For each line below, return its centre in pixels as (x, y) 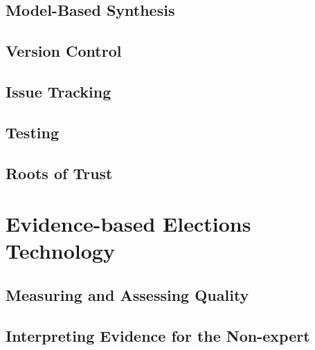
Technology (60, 251)
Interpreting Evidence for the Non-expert (158, 335)
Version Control (64, 51)
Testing (32, 132)
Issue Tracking (58, 91)
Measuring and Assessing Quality (127, 294)
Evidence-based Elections (128, 224)
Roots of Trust (59, 173)
